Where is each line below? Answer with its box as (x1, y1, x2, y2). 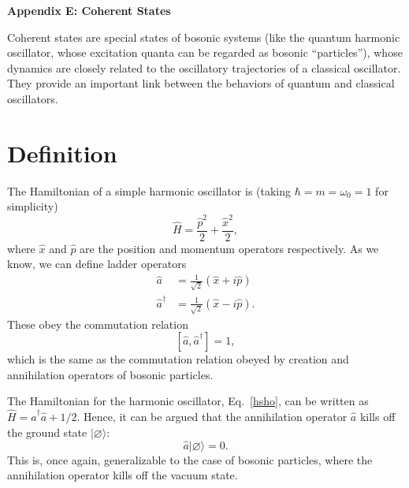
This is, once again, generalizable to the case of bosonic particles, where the (7, 451, 373, 468)
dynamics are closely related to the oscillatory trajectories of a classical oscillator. (7, 59, 401, 76)
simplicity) (7, 198, 58, 214)
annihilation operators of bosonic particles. (7, 366, 214, 382)
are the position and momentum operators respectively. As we (80, 240, 379, 256)
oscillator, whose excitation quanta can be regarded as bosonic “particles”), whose (7, 44, 403, 61)
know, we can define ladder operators (7, 255, 187, 272)
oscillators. (7, 90, 58, 106)
